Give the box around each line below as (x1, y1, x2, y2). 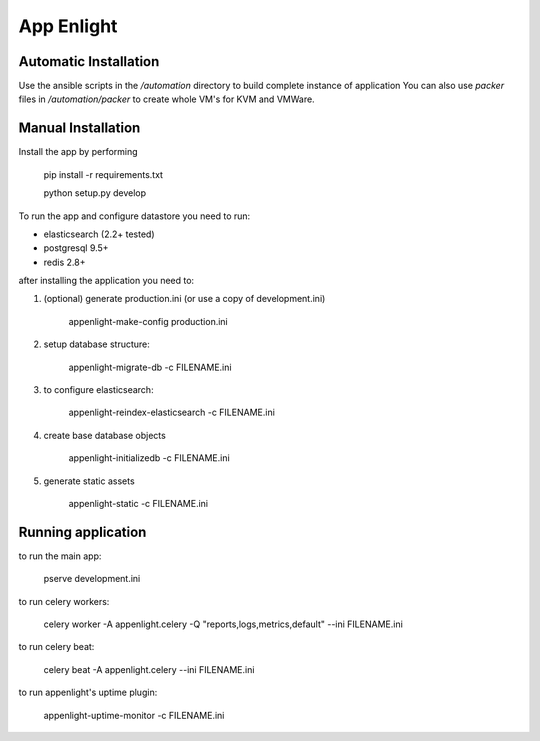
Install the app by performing (18, 146, 139, 158)
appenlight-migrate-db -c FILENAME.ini (68, 361, 232, 373)
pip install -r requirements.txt (43, 168, 164, 180)
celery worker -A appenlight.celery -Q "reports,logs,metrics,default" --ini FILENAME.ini (43, 618, 404, 630)
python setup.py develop (43, 187, 147, 199)
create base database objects (43, 429, 167, 441)
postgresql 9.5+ (43, 242, 109, 254)
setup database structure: (43, 338, 150, 350)
